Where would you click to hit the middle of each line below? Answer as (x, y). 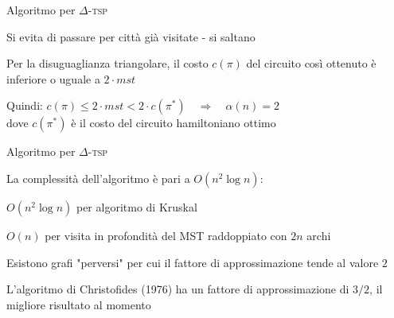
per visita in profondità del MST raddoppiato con (166, 235)
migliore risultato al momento (79, 304)
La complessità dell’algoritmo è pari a (98, 178)
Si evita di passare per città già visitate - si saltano (131, 36)
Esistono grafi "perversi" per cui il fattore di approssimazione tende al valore (193, 262)
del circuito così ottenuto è (311, 63)
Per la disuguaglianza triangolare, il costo (107, 63)
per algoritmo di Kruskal (137, 206)
